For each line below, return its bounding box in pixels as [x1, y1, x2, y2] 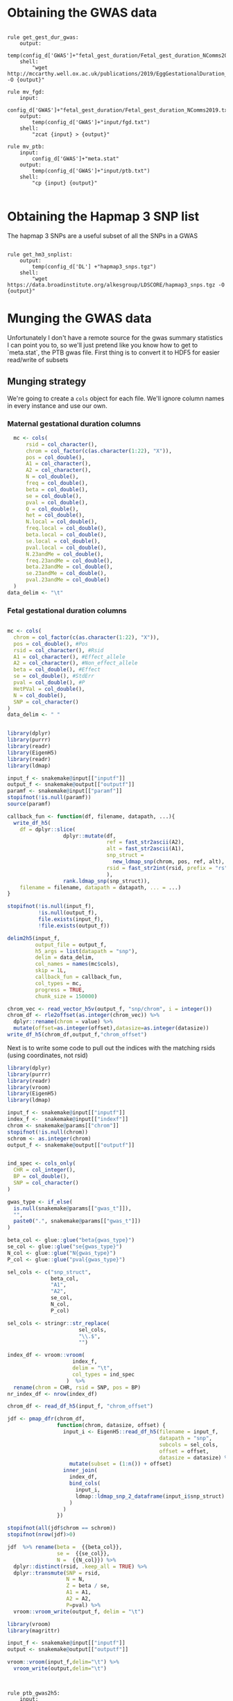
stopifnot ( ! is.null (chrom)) [7, 1129, 89, 1136]
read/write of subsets [7, 355, 69, 364]
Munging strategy [7, 376, 87, 388]
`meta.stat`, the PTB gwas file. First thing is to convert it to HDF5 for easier [7, 348, 220, 357]
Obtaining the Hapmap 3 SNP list [7, 209, 200, 225]
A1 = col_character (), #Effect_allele [13, 653, 126, 660]
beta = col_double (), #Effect [13, 666, 101, 674]
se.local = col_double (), [25, 538, 101, 545]
